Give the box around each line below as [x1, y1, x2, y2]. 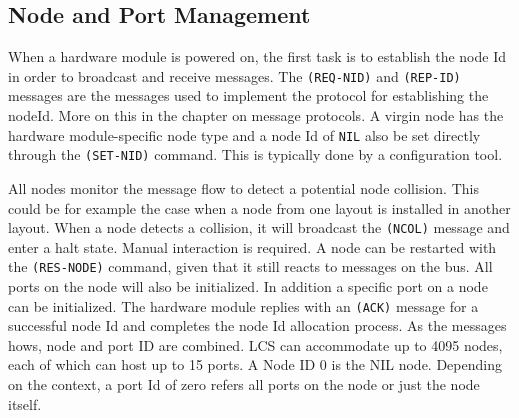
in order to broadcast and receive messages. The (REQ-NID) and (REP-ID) [8, 65, 461, 86]
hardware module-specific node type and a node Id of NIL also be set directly [8, 124, 481, 145]
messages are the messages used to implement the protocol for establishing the [8, 85, 489, 106]
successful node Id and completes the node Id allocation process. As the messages [8, 315, 507, 336]
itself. [8, 393, 42, 414]
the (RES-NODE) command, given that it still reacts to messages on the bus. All [8, 256, 493, 277]
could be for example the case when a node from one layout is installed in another [8, 197, 511, 218]
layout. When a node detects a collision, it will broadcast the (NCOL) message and [8, 217, 510, 238]
